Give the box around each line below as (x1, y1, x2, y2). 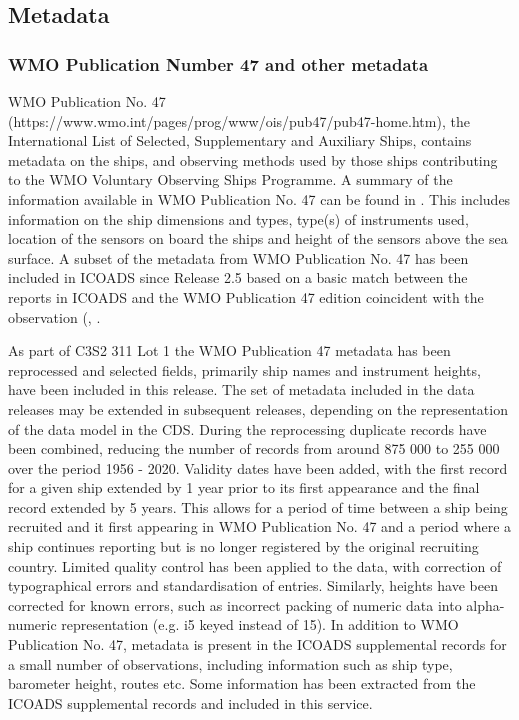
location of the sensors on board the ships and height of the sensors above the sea (8, 228, 508, 249)
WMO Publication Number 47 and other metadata (8, 51, 429, 76)
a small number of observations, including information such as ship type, (8, 653, 453, 674)
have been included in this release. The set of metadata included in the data (8, 379, 475, 400)
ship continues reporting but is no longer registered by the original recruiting (8, 536, 479, 557)
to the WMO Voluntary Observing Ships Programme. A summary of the (8, 169, 453, 190)
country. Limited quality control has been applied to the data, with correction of (8, 555, 502, 576)
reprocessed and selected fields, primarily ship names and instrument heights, (8, 359, 481, 380)
